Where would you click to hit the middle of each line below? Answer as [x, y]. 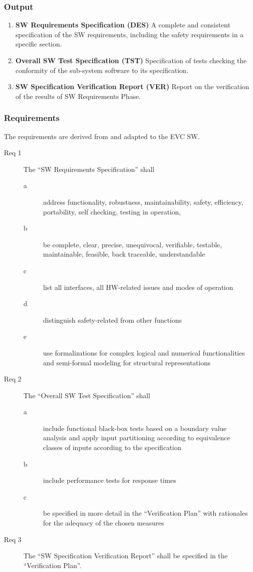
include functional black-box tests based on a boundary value [135, 428]
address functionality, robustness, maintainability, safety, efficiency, [143, 202]
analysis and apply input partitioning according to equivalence [137, 438]
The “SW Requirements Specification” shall [89, 169]
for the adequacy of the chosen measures [104, 523]
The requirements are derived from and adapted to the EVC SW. [102, 136]
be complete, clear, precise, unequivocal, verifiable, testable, [133, 244]
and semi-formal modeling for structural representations [127, 362]
